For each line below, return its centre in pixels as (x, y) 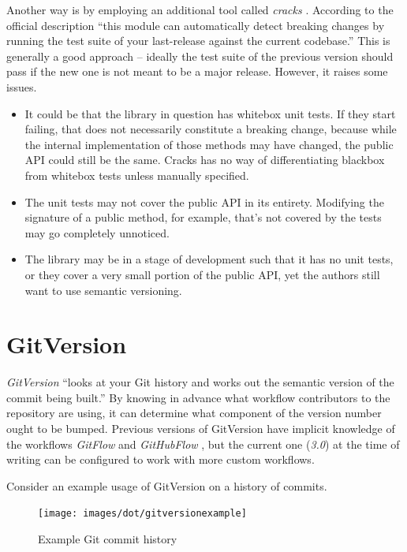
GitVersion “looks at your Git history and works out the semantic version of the (200, 382)
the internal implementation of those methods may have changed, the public (209, 144)
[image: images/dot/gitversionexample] (142, 514)
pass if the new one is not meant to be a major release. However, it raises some (197, 71)
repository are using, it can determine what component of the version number (194, 413)
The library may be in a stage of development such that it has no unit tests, (209, 259)
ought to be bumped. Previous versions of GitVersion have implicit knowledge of (201, 428)
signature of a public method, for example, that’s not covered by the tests (203, 217)
